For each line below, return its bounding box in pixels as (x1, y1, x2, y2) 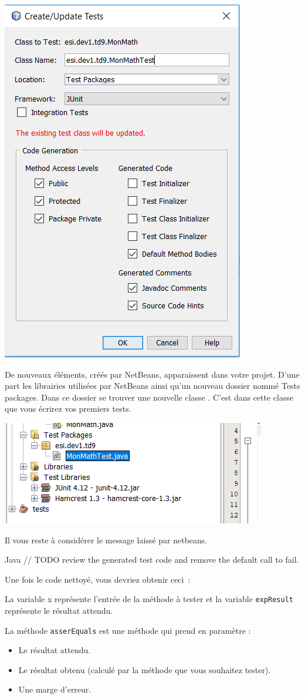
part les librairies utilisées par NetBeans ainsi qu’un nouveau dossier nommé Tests (5, 379, 300, 392)
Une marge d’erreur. (18, 683, 91, 695)
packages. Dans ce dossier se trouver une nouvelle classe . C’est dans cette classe (5, 391, 294, 403)
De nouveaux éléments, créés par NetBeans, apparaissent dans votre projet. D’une (5, 368, 300, 380)
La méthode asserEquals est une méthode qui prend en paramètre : (5, 624, 251, 636)
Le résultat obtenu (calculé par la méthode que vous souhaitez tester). (18, 663, 271, 676)
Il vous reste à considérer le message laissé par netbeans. (5, 533, 208, 546)
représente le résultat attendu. (5, 604, 113, 616)
